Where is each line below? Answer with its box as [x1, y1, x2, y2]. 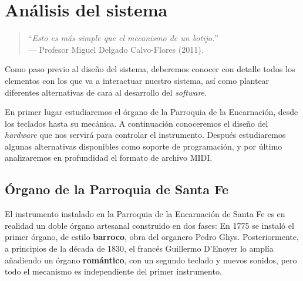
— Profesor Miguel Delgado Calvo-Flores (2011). [28, 43, 204, 55]
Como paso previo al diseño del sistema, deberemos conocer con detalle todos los [5, 63, 295, 75]
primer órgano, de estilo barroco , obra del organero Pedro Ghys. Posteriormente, [5, 231, 299, 243]
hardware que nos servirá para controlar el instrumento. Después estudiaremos [5, 128, 286, 141]
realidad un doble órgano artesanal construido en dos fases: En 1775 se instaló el [5, 219, 294, 231]
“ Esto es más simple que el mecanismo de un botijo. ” [28, 32, 218, 44]
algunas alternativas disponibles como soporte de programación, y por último [5, 140, 282, 152]
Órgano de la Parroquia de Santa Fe [5, 180, 229, 198]
